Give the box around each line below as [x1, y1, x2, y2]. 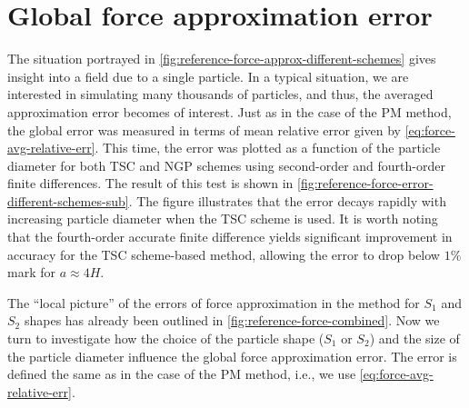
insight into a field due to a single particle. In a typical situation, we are [7, 66, 409, 85]
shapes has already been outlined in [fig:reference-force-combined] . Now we [24, 311, 440, 330]
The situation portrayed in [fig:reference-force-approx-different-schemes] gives [7, 49, 436, 68]
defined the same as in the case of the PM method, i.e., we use [7, 364, 356, 383]
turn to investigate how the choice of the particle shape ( [7, 329, 324, 348]
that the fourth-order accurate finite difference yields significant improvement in [7, 227, 453, 246]
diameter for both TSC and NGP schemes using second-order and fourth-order [7, 155, 445, 174]
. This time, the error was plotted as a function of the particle [95, 138, 441, 157]
